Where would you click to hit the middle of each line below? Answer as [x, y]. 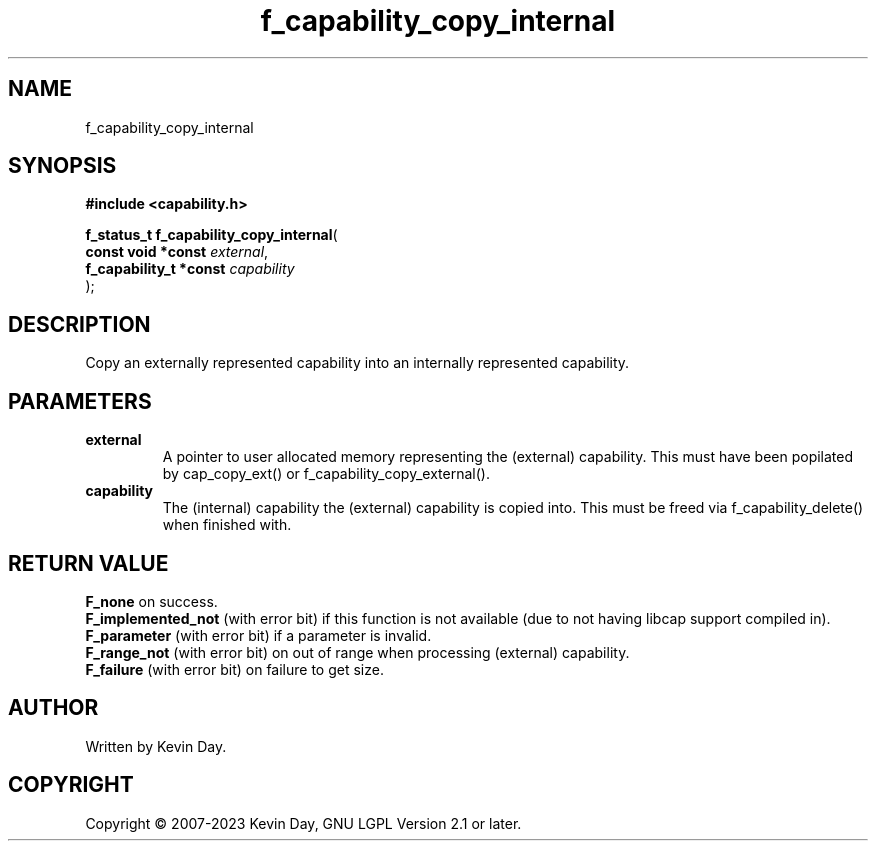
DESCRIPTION [79, 324]
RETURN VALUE [88, 563]
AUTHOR [53, 708]
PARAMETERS [80, 401]
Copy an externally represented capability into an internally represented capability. [357, 363]
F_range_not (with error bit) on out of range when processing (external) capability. [357, 652]
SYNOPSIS [62, 166]
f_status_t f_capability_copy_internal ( [211, 235]
